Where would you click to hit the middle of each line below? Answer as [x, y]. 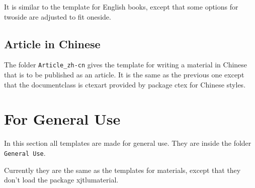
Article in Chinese [52, 43]
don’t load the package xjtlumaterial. [61, 180]
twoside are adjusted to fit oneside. [58, 16]
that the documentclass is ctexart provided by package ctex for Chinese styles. [125, 84]
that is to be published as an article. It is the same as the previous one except [124, 75]
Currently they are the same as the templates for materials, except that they [122, 170]
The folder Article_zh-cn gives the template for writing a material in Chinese [126, 65]
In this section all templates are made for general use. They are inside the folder [128, 143]
